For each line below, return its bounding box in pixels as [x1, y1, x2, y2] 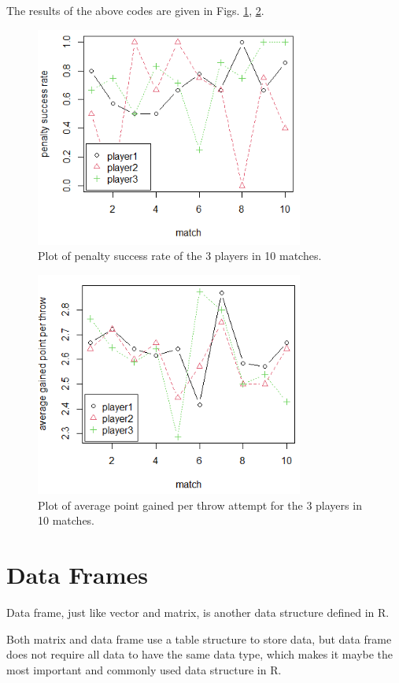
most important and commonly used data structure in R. [6, 661, 282, 677]
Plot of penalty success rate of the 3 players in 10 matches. [38, 247, 322, 264]
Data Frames [6, 559, 149, 591]
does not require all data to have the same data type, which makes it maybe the [6, 646, 393, 663]
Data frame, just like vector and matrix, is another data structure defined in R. [6, 604, 390, 621]
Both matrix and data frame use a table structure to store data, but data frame [6, 630, 392, 647]
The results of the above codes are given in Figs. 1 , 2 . [6, 2, 264, 18]
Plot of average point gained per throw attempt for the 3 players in [38, 496, 362, 513]
